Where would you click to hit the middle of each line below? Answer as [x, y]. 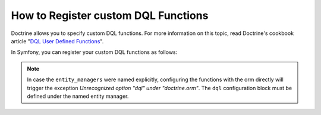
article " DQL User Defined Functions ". [57, 41]
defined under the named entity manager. [78, 96]
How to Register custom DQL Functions [110, 15]
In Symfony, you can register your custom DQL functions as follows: [94, 52]
